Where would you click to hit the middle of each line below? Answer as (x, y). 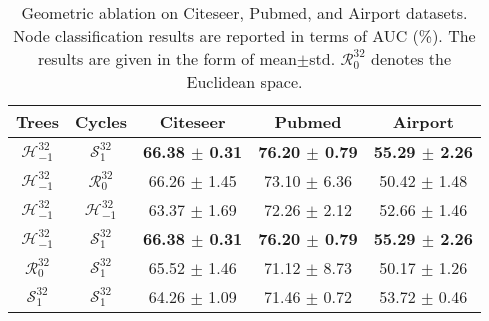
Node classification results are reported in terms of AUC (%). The (244, 35)
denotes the (411, 58)
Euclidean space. (244, 81)
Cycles (100, 121)
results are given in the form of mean (167, 58)
